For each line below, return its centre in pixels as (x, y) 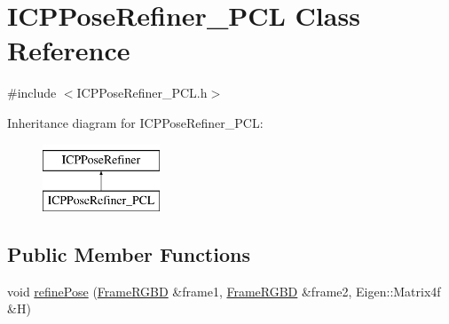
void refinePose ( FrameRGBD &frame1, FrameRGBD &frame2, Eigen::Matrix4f (224, 291)
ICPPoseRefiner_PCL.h (142, 93)
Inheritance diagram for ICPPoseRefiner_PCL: (135, 122)
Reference (69, 50)
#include (32, 93)
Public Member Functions (129, 254)
